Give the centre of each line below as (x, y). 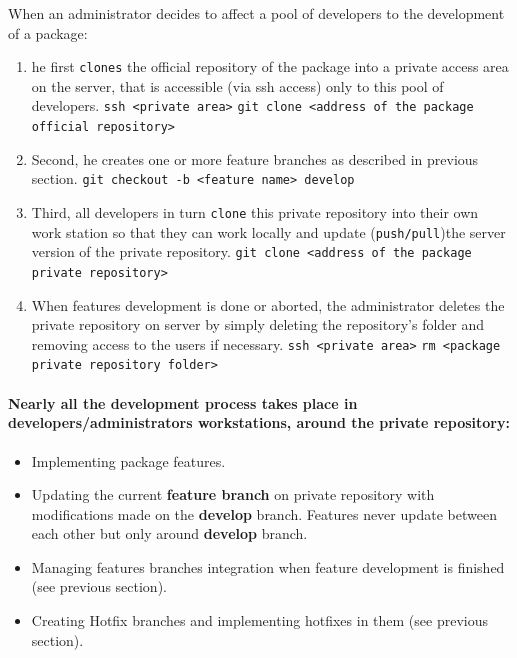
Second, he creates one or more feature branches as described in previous (255, 158)
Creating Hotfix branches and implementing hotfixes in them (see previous (259, 620)
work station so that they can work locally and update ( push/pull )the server (268, 231)
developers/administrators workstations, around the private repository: (259, 422)
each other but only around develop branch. (169, 533)
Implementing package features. (128, 460)
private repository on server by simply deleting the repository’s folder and (258, 324)
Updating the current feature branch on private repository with (233, 494)
